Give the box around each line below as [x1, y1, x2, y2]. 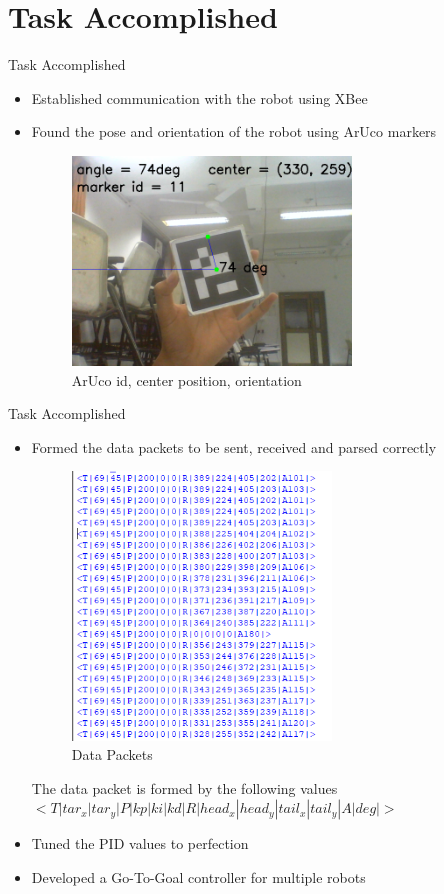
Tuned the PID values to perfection [31, 833, 249, 854]
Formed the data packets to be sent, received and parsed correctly [31, 436, 437, 457]
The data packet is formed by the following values [31, 777, 338, 798]
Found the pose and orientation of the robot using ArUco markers [31, 121, 437, 142]
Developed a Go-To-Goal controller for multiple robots [31, 866, 366, 887]
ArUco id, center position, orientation [71, 369, 302, 390]
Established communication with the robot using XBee [31, 87, 368, 108]
